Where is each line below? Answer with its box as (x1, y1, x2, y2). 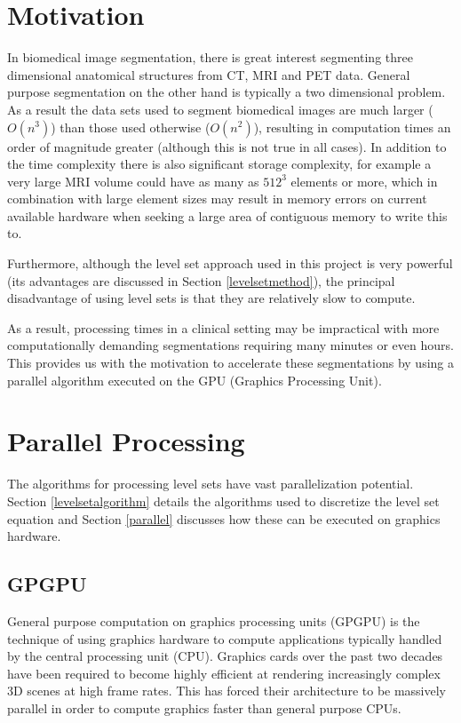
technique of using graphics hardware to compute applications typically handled (7, 629, 442, 648)
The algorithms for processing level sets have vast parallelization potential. (7, 474, 414, 493)
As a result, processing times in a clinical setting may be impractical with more (7, 318, 440, 337)
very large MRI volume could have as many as (7, 171, 259, 190)
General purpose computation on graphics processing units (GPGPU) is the (7, 611, 420, 630)
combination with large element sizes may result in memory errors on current (7, 189, 427, 208)
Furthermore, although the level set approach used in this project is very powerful (7, 254, 453, 273)
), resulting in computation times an (253, 117, 451, 136)
